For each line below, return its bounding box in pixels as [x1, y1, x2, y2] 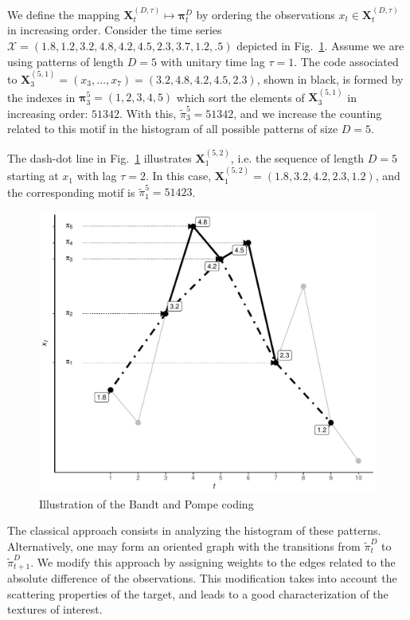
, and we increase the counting [233, 104, 382, 121]
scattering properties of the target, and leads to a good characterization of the [7, 585, 389, 602]
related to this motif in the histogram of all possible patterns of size [7, 120, 338, 137]
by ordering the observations [196, 6, 335, 22]
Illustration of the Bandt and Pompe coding [39, 495, 254, 512]
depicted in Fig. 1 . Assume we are [236, 37, 404, 53]
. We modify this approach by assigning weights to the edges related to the [30, 553, 396, 570]
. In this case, [145, 167, 212, 184]
